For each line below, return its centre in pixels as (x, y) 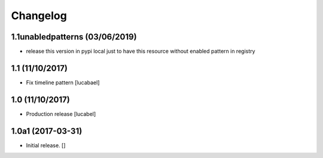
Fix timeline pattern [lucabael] (63, 82)
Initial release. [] (46, 145)
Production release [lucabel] (61, 114)
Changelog (39, 16)
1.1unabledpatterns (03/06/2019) (74, 37)
